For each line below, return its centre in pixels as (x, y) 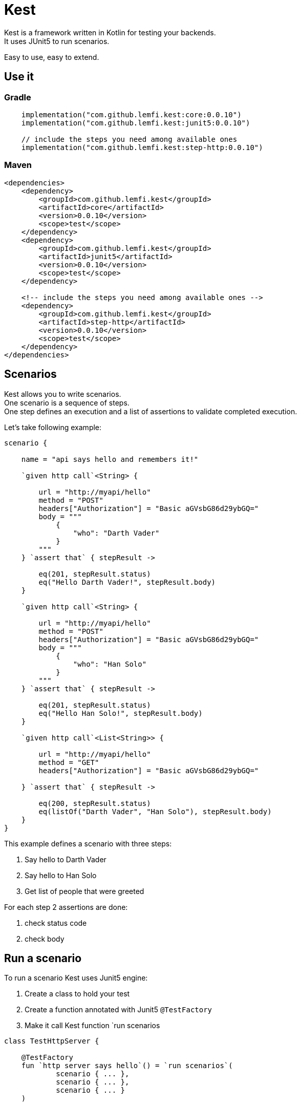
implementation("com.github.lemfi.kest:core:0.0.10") (131, 114)
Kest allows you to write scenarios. (63, 394)
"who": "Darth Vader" (116, 533)
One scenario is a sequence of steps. (67, 402)
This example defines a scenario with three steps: (88, 843)
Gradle (18, 97)
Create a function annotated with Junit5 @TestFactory (119, 1010)
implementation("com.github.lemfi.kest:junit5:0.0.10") (136, 123)
